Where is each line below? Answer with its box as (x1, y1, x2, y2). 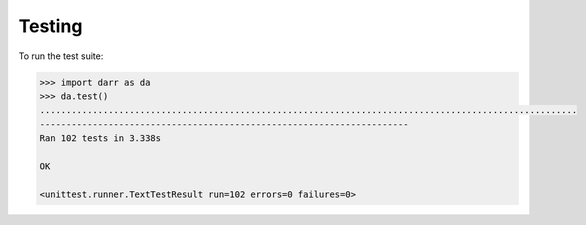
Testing (18, 15, 83, 37)
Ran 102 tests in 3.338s (39, 133, 162, 144)
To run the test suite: (18, 50, 104, 62)
